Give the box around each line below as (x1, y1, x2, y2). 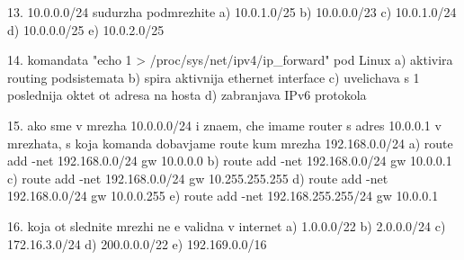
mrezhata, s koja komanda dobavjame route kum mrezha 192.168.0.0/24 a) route (7, 133, 453, 152)
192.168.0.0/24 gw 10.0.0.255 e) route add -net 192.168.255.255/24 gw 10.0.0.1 (7, 186, 439, 205)
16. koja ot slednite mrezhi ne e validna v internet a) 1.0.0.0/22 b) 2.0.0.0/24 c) (7, 216, 446, 235)
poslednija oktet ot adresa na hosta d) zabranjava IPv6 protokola (7, 85, 367, 104)
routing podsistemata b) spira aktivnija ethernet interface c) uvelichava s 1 (7, 67, 420, 86)
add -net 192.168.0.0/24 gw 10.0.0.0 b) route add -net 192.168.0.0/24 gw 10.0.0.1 (7, 151, 452, 170)
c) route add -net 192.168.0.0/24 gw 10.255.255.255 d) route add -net (7, 168, 388, 187)
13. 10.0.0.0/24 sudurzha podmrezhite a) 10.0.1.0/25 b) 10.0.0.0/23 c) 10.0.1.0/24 (7, 3, 457, 21)
